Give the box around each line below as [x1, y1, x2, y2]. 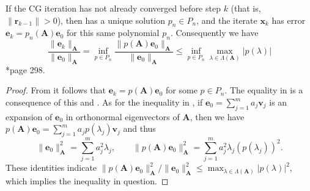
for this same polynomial [67, 26, 160, 39]
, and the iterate [196, 13, 257, 26]
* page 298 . [6, 63, 45, 76]
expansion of [6, 110, 53, 123]
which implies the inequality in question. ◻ [6, 175, 169, 187]
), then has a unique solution [57, 13, 165, 26]
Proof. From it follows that [6, 84, 106, 96]
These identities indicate [6, 161, 97, 174]
